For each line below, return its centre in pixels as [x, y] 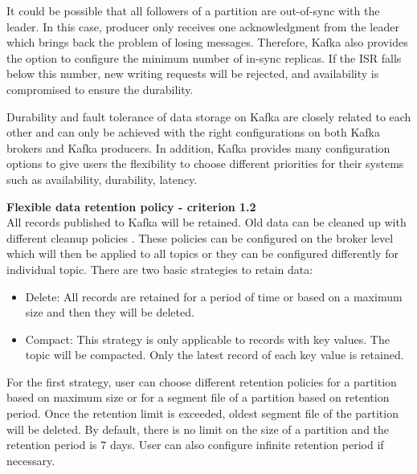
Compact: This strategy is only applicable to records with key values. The [207, 339]
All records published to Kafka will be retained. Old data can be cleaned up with [206, 222]
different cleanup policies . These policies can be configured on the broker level [200, 237]
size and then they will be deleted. [110, 312]
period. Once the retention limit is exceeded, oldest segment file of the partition [202, 413]
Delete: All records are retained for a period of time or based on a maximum [214, 296]
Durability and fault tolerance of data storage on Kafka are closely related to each [209, 116]
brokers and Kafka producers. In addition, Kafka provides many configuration [198, 147]
